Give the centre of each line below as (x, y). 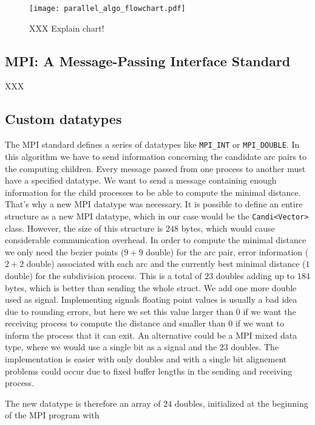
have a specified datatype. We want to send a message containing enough (141, 180)
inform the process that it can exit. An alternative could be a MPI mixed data (151, 335)
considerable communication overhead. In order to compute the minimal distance (156, 240)
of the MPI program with (52, 415)
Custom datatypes (63, 119)
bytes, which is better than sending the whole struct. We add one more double (151, 287)
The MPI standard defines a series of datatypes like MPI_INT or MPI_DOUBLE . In (152, 144)
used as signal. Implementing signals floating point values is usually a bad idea (151, 299)
